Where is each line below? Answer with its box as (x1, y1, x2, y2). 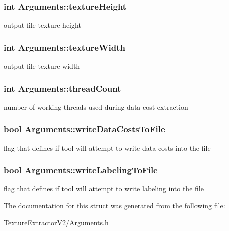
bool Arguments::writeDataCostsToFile (4, 123, 165, 135)
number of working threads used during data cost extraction (4, 101, 188, 112)
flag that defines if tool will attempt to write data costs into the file (4, 142, 211, 153)
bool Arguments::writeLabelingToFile (4, 164, 158, 176)
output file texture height (4, 20, 81, 30)
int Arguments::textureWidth (4, 41, 125, 53)
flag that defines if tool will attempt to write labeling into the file (4, 183, 204, 194)
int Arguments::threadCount (4, 82, 121, 94)
